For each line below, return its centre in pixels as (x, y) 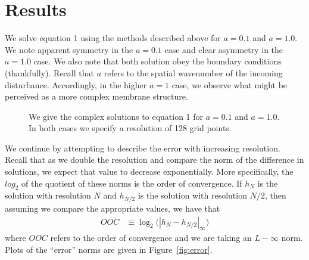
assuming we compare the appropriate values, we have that (113, 208)
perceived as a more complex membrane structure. (96, 96)
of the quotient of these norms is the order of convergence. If (132, 183)
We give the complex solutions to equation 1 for (116, 116)
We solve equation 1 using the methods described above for (113, 38)
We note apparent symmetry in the (69, 49)
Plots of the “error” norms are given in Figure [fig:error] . (109, 249)
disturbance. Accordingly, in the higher (76, 84)
